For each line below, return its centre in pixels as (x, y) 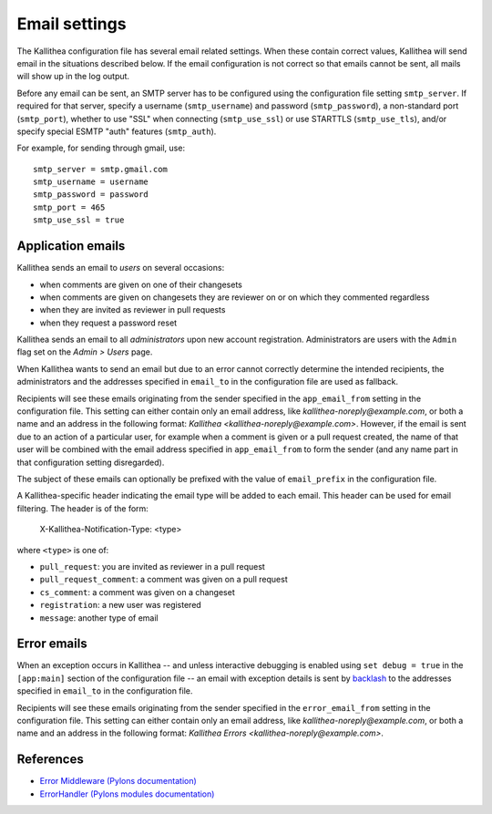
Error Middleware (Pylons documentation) (118, 781)
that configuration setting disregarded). (91, 462)
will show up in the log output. (73, 77)
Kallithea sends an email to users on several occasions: (121, 268)
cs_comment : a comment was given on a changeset (138, 592)
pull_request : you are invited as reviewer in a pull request (153, 566)
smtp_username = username (91, 182)
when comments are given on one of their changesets (141, 284)
